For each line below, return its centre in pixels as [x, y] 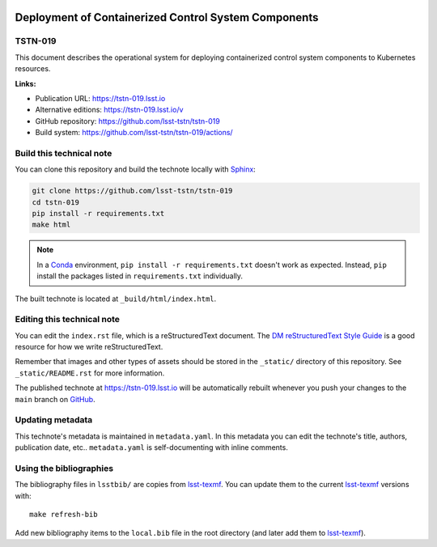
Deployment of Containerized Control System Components [167, 17]
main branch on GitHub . [55, 399]
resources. [33, 69]
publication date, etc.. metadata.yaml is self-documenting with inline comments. [152, 447]
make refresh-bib [64, 515]
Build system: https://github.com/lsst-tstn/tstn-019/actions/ [134, 133]
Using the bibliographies [64, 468]
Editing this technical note [68, 320]
